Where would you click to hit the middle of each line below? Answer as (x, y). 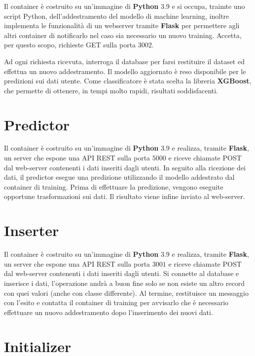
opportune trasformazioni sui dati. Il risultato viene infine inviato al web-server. (125, 196)
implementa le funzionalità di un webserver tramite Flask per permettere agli (122, 25)
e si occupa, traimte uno (208, 6)
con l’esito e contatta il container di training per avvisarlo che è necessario (116, 302)
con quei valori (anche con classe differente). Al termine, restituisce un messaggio (126, 293)
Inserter (32, 230)
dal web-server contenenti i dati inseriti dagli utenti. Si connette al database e (122, 273)
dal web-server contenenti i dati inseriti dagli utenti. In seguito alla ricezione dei (125, 167)
